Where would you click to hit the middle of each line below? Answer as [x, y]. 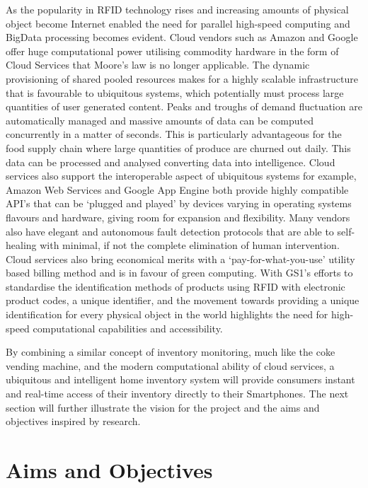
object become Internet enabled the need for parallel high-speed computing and [178, 23]
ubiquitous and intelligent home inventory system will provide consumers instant [180, 379]
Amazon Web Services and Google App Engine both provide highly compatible [177, 189]
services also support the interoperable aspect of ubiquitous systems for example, [181, 176]
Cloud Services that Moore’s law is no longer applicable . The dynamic [158, 65]
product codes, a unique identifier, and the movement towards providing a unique [183, 300]
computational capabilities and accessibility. [128, 328]
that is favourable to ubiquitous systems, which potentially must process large [175, 92]
